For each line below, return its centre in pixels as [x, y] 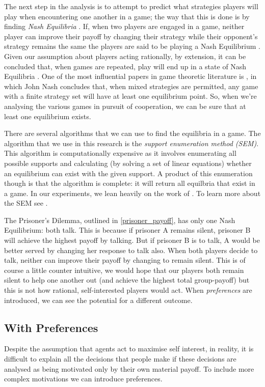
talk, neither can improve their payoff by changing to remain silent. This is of [125, 260]
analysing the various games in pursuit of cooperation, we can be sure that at [125, 106]
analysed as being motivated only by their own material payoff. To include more [129, 368]
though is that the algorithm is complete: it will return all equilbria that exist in [130, 183]
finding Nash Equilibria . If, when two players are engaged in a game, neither [124, 26]
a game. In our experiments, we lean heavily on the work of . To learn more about [132, 193]
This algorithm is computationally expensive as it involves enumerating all [120, 153]
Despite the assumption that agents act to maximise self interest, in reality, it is [129, 349]
